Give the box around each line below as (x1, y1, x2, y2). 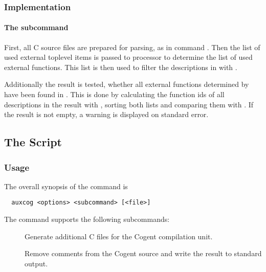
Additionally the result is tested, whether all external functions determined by (4, 79, 249, 89)
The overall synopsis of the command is (4, 180, 128, 191)
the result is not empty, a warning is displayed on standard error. (4, 109, 209, 120)
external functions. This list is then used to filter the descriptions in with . (4, 61, 237, 72)
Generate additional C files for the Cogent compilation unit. (25, 231, 213, 241)
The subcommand (4, 22, 69, 33)
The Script (4, 134, 62, 150)
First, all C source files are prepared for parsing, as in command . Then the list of (4, 41, 260, 52)
